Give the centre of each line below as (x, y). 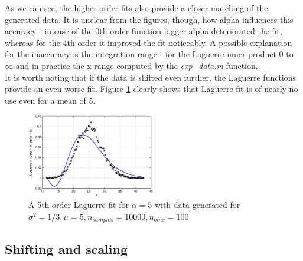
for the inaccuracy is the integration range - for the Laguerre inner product (141, 54)
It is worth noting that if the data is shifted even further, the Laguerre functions (151, 77)
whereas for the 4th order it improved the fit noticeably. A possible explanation (149, 42)
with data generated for (197, 205)
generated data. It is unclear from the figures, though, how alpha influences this (149, 19)
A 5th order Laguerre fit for (79, 205)
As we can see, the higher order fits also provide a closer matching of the (136, 8)
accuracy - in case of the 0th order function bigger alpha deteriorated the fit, (144, 31)
